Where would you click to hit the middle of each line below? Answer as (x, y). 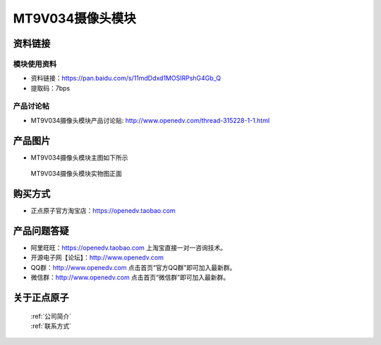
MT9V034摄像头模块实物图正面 (77, 174)
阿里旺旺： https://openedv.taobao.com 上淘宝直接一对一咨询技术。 (129, 247)
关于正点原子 (41, 297)
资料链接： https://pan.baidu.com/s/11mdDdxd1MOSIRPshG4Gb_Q (126, 78)
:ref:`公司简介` (51, 316)
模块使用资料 (35, 64)
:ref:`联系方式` (51, 326)
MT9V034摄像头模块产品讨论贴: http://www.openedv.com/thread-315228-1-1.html (150, 120)
